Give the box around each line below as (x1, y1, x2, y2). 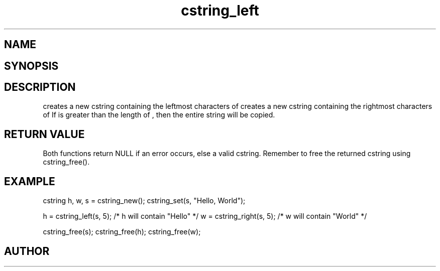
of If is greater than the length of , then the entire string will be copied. (43, 110, 275, 119)
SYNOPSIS (4, 59, 59, 72)
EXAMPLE (4, 175, 55, 188)
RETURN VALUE (4, 127, 85, 141)
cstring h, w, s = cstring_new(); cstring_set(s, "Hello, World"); (43, 196, 246, 205)
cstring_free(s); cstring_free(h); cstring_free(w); (43, 227, 201, 236)
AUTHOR (4, 244, 50, 257)
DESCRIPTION (4, 81, 76, 94)
